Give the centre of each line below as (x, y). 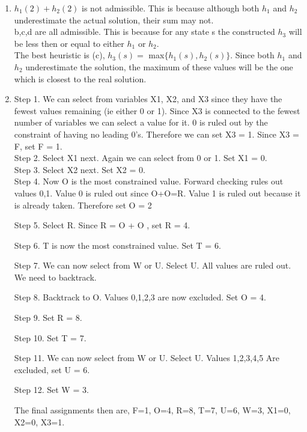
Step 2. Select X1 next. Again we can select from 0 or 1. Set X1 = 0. (141, 158)
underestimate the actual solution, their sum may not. (114, 20)
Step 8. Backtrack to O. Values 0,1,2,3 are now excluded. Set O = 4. (140, 297)
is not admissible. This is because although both (171, 8)
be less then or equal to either (69, 43)
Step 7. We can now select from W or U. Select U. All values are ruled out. (153, 265)
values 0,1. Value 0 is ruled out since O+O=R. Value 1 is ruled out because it (157, 193)
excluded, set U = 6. (52, 369)
